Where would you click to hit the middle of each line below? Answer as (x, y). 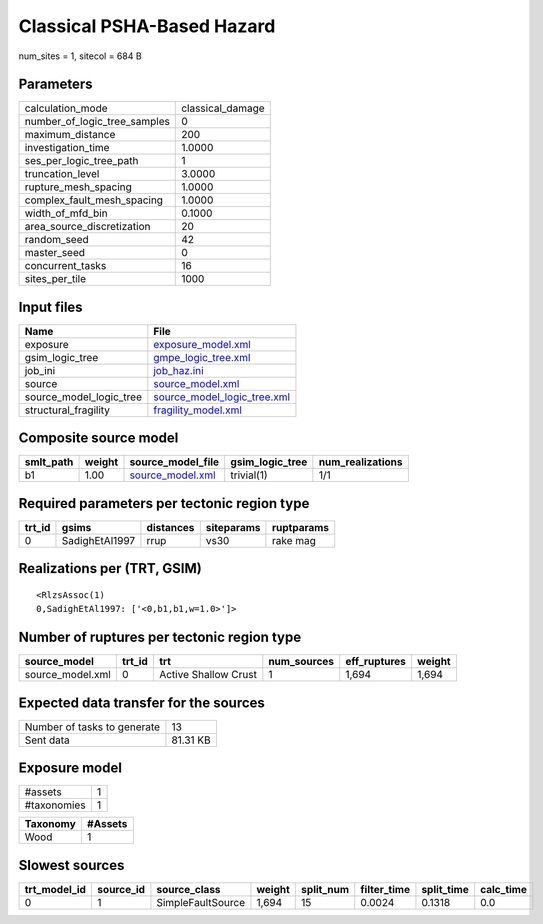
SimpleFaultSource (200, 902)
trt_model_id (55, 889)
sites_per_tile (55, 279)
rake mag (294, 540)
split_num (325, 889)
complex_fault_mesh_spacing (94, 200)
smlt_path (49, 462)
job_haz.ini (178, 370)
